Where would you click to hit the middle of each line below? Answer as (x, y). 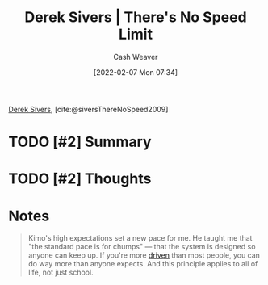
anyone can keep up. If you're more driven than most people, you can (144, 255)
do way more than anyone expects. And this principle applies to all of (143, 264)
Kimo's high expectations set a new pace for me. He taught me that (140, 238)
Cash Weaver (136, 57)
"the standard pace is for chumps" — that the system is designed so (142, 247)
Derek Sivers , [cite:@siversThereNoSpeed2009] (88, 109)
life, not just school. (61, 272)
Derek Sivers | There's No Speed (136, 17)
